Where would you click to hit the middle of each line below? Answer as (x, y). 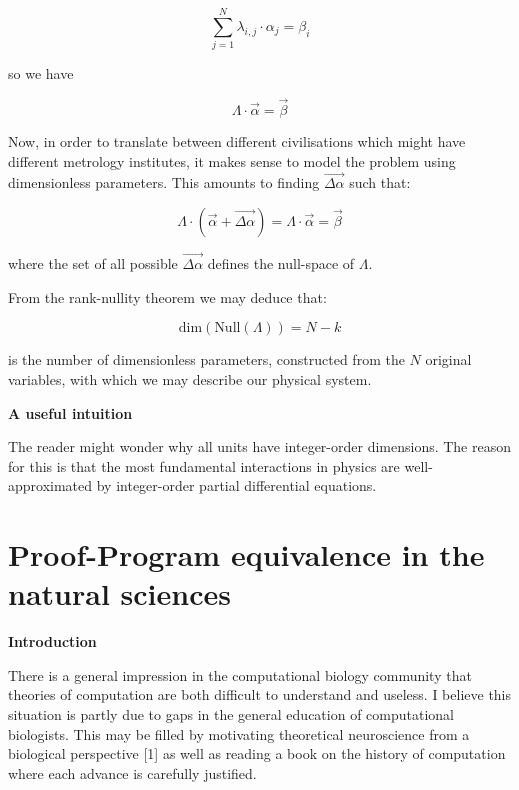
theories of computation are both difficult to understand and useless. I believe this (260, 694)
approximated (50, 485)
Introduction (52, 641)
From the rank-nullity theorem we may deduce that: (167, 296)
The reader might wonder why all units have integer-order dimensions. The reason (260, 446)
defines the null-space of (281, 263)
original (448, 359)
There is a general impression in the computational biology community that (240, 674)
